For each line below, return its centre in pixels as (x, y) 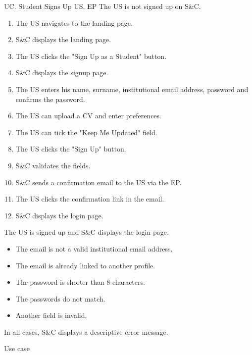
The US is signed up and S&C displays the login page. (86, 232)
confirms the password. (50, 99)
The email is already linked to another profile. (85, 265)
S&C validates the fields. (53, 165)
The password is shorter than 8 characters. (80, 282)
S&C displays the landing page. (63, 39)
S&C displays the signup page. (62, 73)
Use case (17, 348)
